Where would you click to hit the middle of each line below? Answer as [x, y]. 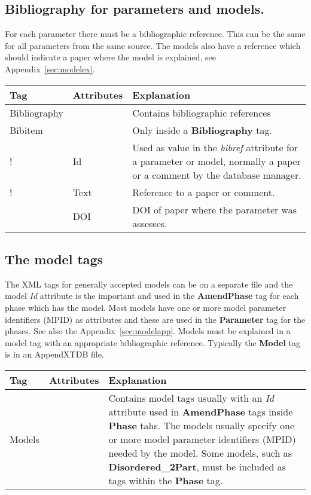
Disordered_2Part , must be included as [197, 466]
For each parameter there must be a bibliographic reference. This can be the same [155, 34]
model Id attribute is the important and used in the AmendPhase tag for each [152, 296]
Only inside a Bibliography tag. [202, 130]
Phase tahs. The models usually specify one [202, 425]
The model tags [54, 259]
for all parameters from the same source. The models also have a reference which [153, 45]
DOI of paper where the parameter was [215, 209]
